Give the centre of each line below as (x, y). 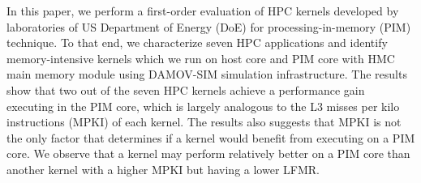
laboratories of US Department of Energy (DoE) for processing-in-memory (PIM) (209, 26)
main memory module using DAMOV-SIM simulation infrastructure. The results (207, 74)
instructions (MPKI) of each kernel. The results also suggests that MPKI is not (204, 122)
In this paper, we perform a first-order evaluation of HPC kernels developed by (203, 11)
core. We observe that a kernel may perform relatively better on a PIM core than (208, 153)
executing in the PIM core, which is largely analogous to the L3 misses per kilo (203, 106)
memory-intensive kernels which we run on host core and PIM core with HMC (201, 58)
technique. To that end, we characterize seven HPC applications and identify (197, 43)
